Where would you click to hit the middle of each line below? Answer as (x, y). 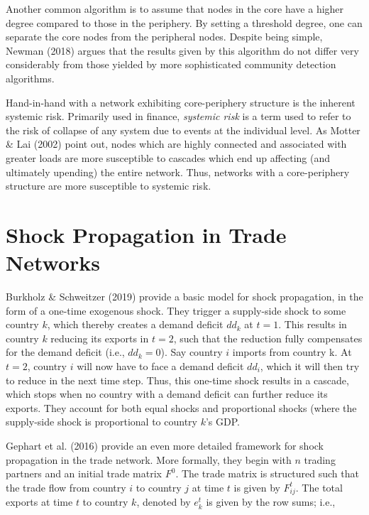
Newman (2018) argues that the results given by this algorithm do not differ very (182, 50)
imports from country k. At (292, 352)
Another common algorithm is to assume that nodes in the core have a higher (175, 9)
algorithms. (30, 78)
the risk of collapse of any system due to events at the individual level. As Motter (183, 130)
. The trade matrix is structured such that (267, 473)
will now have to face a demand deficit (160, 366)
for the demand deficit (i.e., (65, 352)
